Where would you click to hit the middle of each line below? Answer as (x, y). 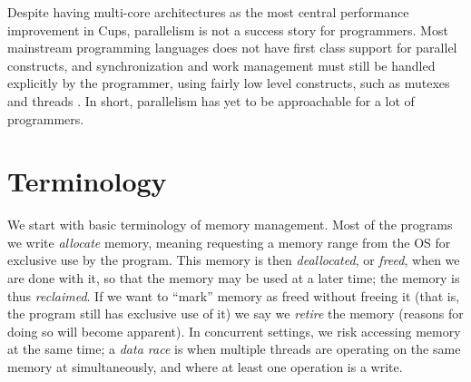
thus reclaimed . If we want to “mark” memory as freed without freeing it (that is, (234, 295)
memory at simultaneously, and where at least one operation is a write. (205, 367)
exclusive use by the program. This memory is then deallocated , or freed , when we (234, 260)
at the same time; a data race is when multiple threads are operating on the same (234, 349)
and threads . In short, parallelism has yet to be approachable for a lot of (211, 100)
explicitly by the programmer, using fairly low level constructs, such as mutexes (229, 83)
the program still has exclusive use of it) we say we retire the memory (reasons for (235, 313)
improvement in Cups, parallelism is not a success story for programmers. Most (228, 29)
